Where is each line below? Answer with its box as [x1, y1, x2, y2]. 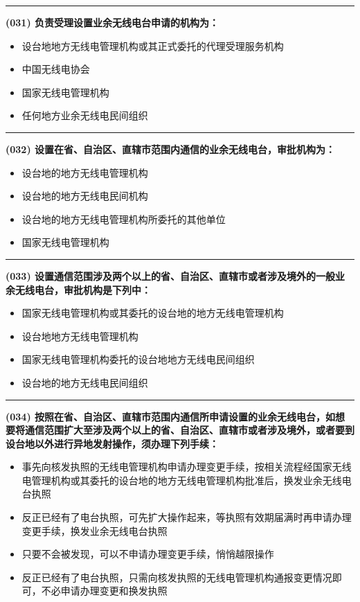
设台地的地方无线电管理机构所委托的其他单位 [21, 211, 226, 226]
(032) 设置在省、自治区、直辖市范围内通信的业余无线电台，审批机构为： [6, 141, 336, 156]
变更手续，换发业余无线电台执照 [21, 523, 168, 538]
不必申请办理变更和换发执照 [41, 583, 168, 598]
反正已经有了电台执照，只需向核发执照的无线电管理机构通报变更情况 [21, 569, 332, 584]
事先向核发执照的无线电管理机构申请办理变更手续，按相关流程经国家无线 [21, 459, 352, 474]
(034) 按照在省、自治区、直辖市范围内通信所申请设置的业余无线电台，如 [6, 409, 336, 423]
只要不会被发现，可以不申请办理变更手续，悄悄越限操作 [21, 547, 274, 561]
